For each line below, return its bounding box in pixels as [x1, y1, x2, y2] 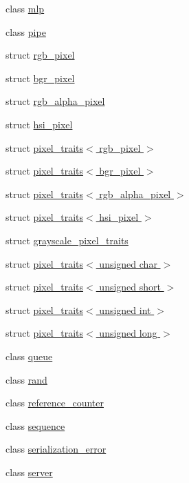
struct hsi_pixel [5, 117, 73, 131]
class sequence [5, 418, 65, 433]
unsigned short [99, 279, 162, 294]
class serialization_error [5, 442, 107, 456]
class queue [5, 348, 53, 363]
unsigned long [99, 326, 157, 340]
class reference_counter [5, 395, 104, 410]
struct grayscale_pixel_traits [5, 233, 129, 247]
